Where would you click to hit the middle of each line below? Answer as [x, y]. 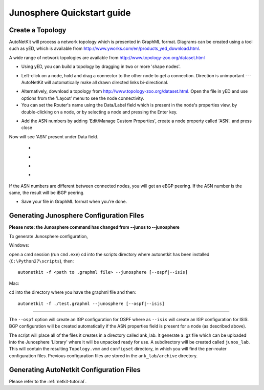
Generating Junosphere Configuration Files [77, 216]
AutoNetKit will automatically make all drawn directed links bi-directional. [95, 83]
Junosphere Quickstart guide [70, 13]
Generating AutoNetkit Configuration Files [75, 370]
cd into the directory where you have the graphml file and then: [73, 292]
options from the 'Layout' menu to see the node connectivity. [83, 98]
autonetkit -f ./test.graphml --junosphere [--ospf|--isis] [91, 303]
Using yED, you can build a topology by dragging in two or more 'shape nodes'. [101, 66]
